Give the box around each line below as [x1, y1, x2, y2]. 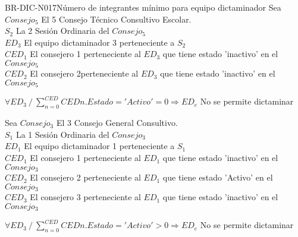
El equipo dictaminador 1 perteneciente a [24, 140, 175, 152]
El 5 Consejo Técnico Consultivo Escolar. [41, 12, 192, 25]
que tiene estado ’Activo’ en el [162, 171, 273, 184]
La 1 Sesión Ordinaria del [15, 128, 109, 140]
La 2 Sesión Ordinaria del [15, 24, 109, 37]
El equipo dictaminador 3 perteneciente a [24, 36, 175, 48]
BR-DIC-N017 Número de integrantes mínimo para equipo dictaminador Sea [5, 1, 281, 13]
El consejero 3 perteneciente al [30, 191, 141, 203]
